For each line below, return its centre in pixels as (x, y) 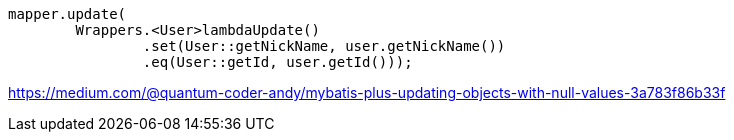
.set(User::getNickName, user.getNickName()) (324, 46)
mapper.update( (67, 14)
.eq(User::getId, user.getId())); (277, 62)
